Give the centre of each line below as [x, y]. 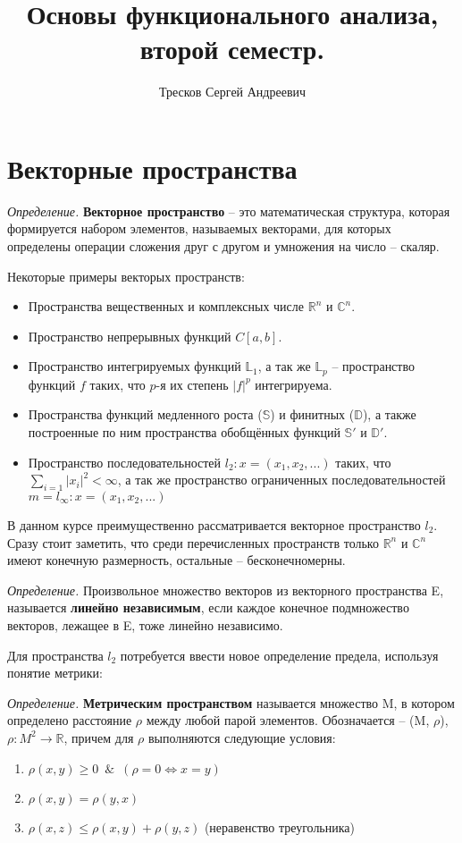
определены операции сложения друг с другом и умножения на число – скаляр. [223, 246]
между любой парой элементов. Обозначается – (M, [288, 720]
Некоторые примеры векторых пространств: [126, 276]
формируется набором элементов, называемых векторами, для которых [199, 228]
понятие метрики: [55, 673]
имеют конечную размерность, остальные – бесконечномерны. [176, 560]
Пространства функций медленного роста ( [145, 414]
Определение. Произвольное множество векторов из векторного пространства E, [226, 590]
